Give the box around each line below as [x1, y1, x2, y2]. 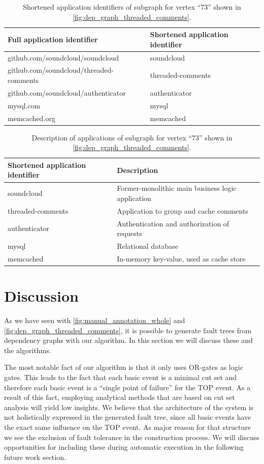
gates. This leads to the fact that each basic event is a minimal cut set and [4, 372, 237, 383]
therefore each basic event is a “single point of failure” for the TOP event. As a [4, 382, 251, 392]
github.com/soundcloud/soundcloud [8, 52, 119, 63]
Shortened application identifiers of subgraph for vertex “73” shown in [23, 2, 241, 12]
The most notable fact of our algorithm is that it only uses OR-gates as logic [4, 362, 243, 372]
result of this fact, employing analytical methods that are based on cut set [4, 392, 235, 402]
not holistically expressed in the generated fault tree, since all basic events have [4, 412, 251, 422]
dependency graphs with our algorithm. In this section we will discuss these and [4, 335, 253, 345]
